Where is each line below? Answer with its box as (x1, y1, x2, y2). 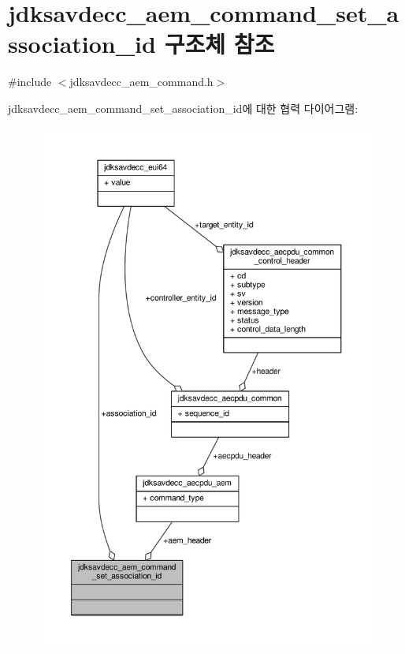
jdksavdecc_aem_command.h (69, 73, 214, 90)
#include (8, 73, 52, 90)
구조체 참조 (164, 28, 275, 60)
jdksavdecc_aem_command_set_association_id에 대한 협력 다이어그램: (8, 99, 359, 116)
